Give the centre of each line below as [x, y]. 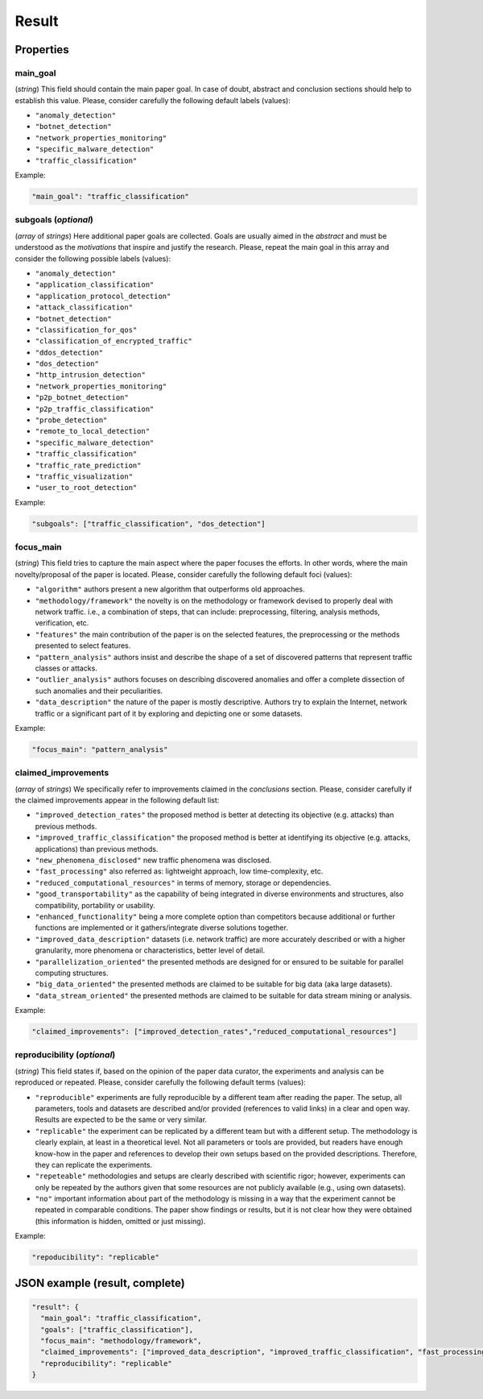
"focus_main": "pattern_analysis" [100, 749]
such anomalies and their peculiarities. [99, 691]
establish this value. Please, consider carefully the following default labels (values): [153, 100]
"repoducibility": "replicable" [96, 1258]
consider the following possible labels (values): [93, 259]
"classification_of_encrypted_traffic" [114, 341]
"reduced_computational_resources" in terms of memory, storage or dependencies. [183, 882]
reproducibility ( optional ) [65, 1055]
